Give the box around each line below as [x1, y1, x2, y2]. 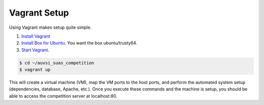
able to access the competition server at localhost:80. [9, 93, 117, 99]
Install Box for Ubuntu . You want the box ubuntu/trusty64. [21, 40, 137, 46]
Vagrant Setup [9, 7, 69, 18]
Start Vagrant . [21, 47, 49, 53]
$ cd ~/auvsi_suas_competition [19, 60, 95, 65]
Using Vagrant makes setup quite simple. [9, 24, 92, 30]
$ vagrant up [19, 67, 51, 73]
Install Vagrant [21, 33, 51, 39]
